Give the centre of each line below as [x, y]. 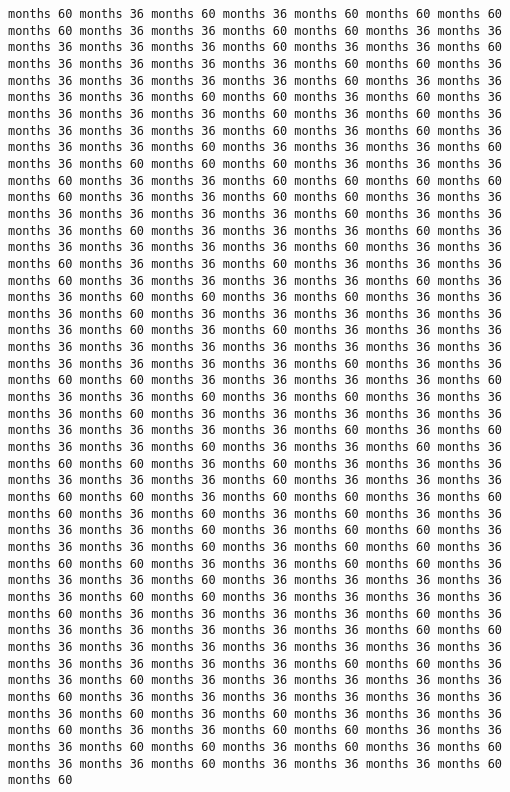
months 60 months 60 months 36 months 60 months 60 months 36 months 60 [255, 497]
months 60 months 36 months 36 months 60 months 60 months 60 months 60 [255, 180]
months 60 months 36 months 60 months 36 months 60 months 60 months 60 [255, 14]
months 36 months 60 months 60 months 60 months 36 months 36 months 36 [255, 163]
